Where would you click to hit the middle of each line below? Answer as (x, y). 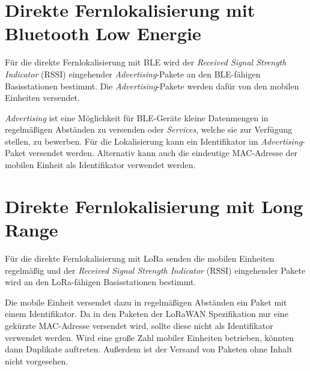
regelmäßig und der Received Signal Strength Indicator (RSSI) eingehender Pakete (155, 270)
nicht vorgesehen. (37, 360)
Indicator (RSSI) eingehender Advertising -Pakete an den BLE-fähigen (133, 74)
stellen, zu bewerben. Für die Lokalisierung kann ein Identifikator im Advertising (154, 141)
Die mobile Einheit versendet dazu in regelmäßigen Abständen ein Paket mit (146, 302)
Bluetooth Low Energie (103, 33)
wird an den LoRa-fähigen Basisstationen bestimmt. (101, 282)
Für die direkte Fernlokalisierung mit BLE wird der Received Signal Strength (146, 62)
